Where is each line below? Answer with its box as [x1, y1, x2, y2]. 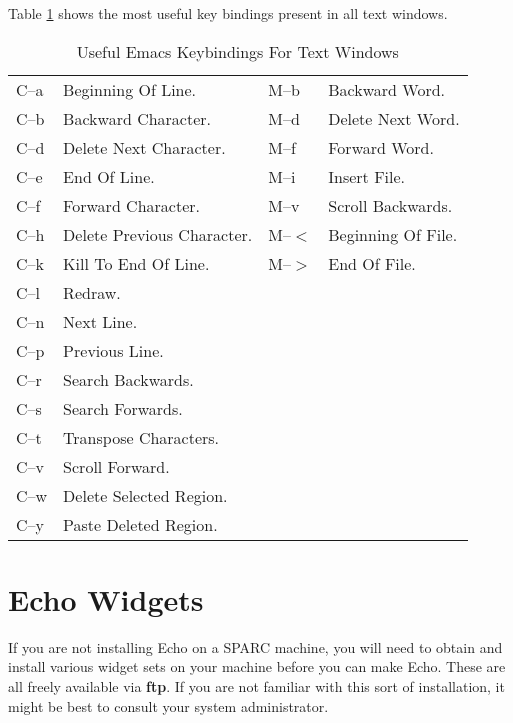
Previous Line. [63, 338, 164, 362]
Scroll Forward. [63, 454, 170, 478]
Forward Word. [328, 135, 434, 159]
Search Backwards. [63, 367, 194, 391]
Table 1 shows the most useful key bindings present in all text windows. [8, 3, 448, 23]
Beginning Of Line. [63, 77, 197, 101]
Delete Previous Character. [63, 222, 253, 246]
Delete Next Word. [328, 106, 460, 130]
